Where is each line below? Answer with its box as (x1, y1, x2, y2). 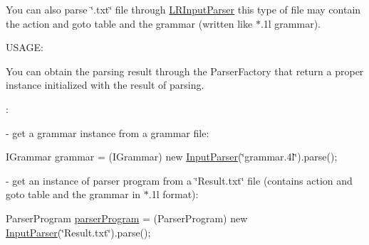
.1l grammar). (260, 16, 321, 31)
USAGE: (6, 40, 43, 55)
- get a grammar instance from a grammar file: (6, 125, 209, 140)
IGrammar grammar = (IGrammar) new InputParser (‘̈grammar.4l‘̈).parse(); (6, 149, 338, 164)
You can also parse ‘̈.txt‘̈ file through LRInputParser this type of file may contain (6, 2, 361, 16)
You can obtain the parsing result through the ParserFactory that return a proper (6, 63, 364, 78)
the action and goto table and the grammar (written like (6, 16, 253, 31)
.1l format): (148, 187, 199, 202)
